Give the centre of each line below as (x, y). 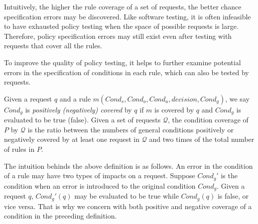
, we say (237, 98)
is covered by (174, 109)
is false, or (233, 196)
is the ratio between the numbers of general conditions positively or (130, 129)
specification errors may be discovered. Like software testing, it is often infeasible (128, 16)
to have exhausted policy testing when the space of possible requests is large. (121, 26)
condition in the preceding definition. (61, 216)
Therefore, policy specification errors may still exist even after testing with (118, 36)
